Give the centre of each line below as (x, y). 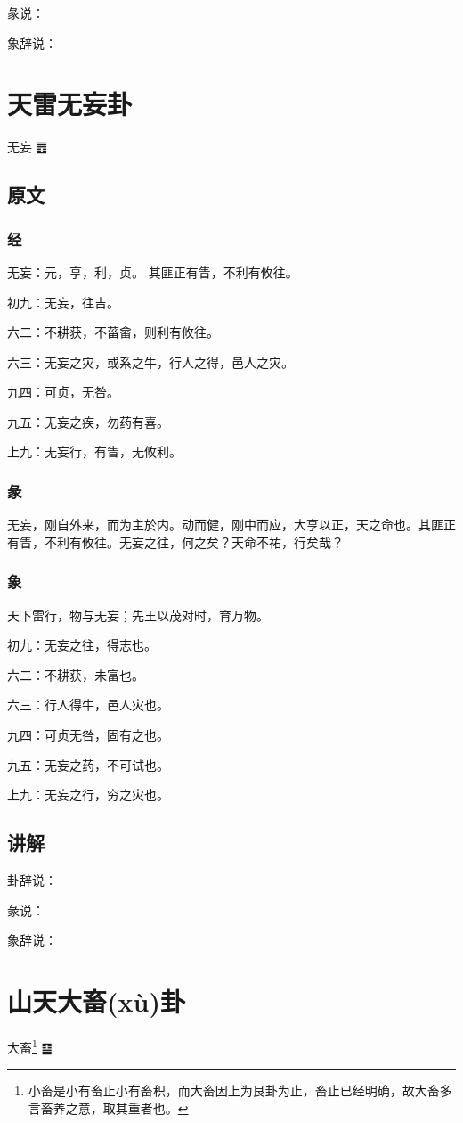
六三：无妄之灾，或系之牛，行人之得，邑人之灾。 (150, 361)
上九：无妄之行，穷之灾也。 (88, 795)
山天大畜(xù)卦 (96, 1001)
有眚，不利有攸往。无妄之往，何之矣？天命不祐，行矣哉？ (175, 541)
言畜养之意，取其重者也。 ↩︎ (108, 1107)
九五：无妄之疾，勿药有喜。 (88, 421)
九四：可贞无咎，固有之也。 (88, 735)
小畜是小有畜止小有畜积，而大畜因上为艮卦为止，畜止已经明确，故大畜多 (240, 1090)
